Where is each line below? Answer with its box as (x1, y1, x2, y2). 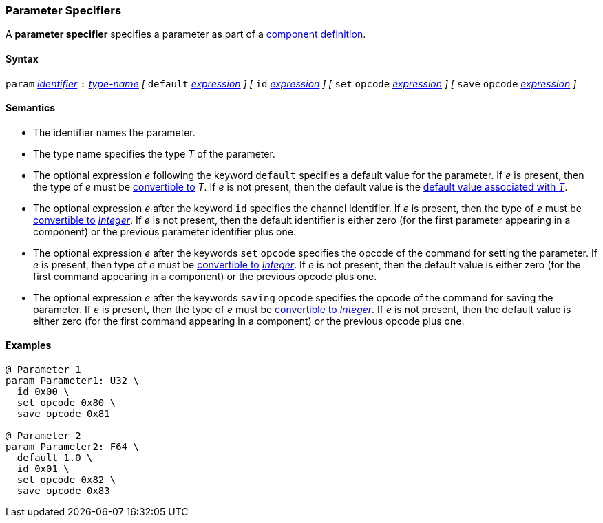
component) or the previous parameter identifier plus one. (33, 225, 296, 237)
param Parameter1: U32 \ (6, 375, 139, 387)
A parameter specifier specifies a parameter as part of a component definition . (6, 28, 366, 41)
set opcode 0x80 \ (17, 397, 116, 409)
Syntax (6, 52, 39, 65)
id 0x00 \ (17, 386, 70, 398)
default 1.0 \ (17, 452, 93, 464)
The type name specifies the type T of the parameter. (33, 147, 275, 160)
